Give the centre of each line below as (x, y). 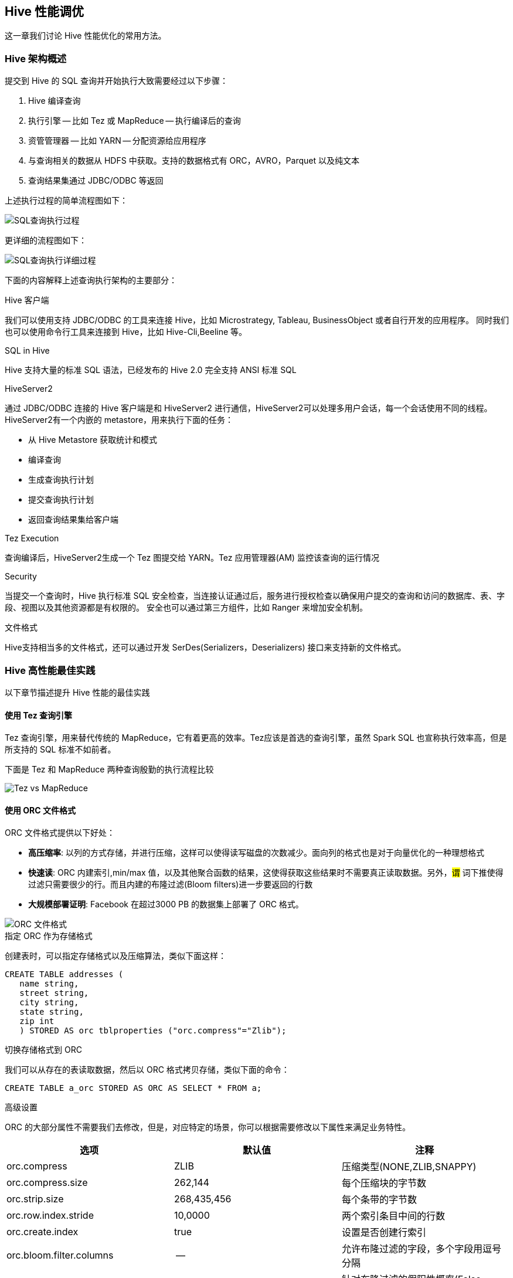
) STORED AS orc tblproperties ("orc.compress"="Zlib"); (153, 1031)
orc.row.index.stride (50, 1216)
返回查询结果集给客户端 (73, 520)
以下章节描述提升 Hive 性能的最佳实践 (77, 692)
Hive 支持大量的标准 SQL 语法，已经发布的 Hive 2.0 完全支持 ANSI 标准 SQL (151, 370)
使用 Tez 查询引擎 (38, 715)
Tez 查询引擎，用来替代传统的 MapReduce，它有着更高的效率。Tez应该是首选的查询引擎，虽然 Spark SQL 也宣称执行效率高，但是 (256, 738)
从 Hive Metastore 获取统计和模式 (93, 440)
